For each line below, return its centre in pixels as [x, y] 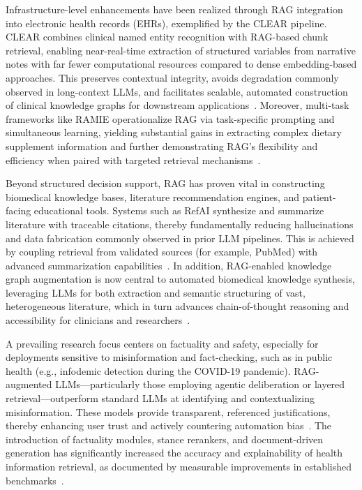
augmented [29, 384]
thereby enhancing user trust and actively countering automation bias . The [169, 425]
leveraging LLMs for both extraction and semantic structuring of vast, [156, 292]
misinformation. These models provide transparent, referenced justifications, [168, 411]
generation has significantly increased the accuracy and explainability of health [174, 453]
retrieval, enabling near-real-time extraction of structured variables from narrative [181, 50]
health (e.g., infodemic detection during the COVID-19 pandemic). [148, 370]
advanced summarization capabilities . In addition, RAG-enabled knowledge [169, 265]
